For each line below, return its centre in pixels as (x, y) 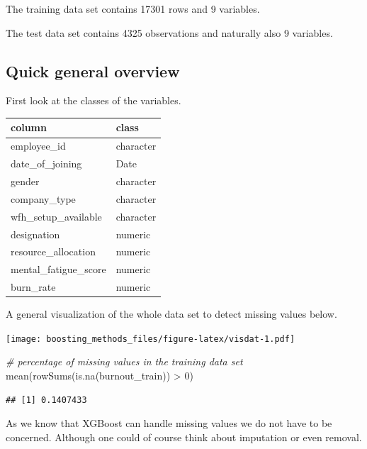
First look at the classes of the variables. (94, 100)
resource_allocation (53, 251)
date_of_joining (46, 163)
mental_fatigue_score (58, 269)
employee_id (38, 146)
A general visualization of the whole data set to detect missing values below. (171, 314)
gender (25, 181)
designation (35, 234)
